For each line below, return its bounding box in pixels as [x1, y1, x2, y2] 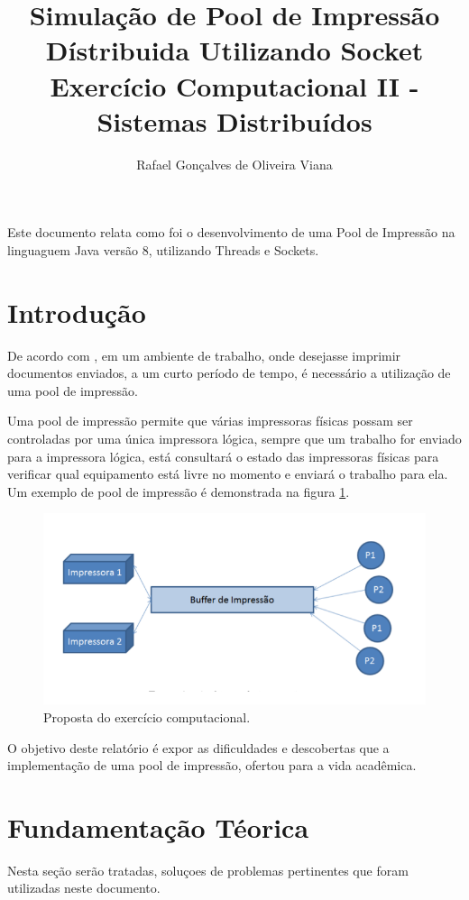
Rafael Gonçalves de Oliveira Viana [136, 154, 333, 173]
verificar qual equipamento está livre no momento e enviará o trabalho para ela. [7, 464, 448, 483]
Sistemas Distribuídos [97, 102, 372, 139]
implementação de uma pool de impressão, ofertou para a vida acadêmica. [7, 756, 417, 775]
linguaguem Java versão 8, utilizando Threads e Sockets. [7, 240, 319, 259]
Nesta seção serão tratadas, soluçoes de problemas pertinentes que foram [7, 860, 409, 879]
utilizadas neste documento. [7, 878, 161, 897]
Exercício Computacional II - [50, 67, 419, 104]
